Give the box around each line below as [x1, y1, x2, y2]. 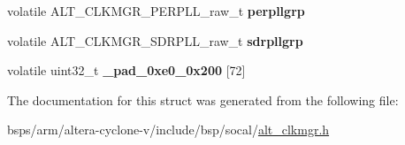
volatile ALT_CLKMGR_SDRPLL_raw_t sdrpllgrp [7, 31, 303, 50]
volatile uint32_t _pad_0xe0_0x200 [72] [7, 61, 246, 80]
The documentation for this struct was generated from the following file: [7, 90, 399, 109]
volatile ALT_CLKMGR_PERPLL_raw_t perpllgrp [7, 2, 305, 19]
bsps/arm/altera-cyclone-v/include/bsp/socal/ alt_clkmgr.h [7, 120, 330, 139]
